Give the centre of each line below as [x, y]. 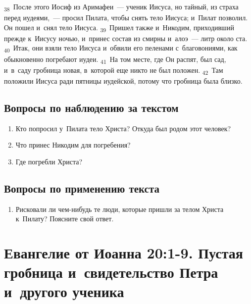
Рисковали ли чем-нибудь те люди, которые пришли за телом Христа [120, 209]
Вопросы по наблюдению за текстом [91, 107]
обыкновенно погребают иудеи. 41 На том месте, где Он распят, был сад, [115, 59]
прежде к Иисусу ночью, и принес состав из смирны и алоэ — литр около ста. [126, 38]
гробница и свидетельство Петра [111, 272]
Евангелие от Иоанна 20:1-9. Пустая [124, 252]
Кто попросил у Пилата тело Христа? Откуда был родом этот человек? [123, 128]
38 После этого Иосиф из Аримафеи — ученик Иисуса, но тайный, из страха [121, 7]
